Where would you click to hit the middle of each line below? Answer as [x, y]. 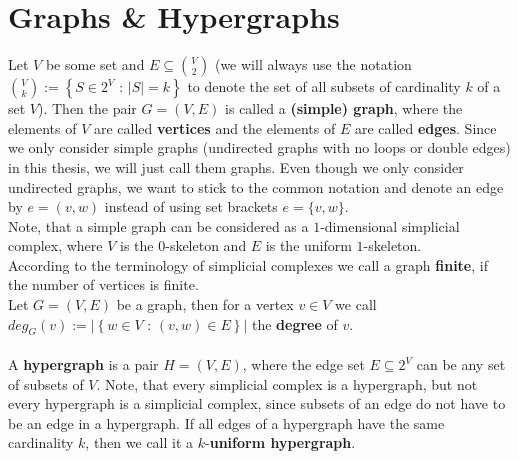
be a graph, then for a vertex [205, 304]
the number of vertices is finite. [103, 284]
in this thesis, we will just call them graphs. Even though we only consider [236, 166]
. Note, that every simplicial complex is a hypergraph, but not [287, 383]
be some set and [95, 64]
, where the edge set [303, 364]
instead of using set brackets [191, 206]
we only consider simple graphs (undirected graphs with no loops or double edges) [259, 147]
